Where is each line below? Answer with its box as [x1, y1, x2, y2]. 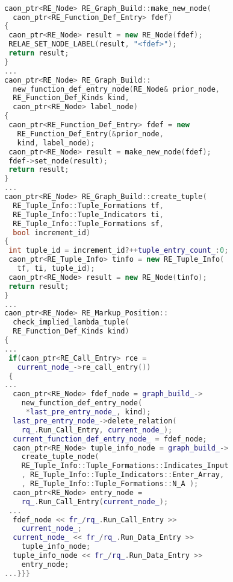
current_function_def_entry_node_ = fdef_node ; [13, 434, 207, 443]
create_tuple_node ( [21, 452, 99, 461]
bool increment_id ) [13, 228, 91, 237]
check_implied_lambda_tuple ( [13, 318, 129, 327]
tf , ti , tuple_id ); [17, 264, 95, 273]
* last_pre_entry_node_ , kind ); [25, 408, 151, 417]
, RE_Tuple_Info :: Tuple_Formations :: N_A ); [21, 479, 199, 489]
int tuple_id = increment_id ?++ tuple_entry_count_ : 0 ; [8, 246, 229, 255]
